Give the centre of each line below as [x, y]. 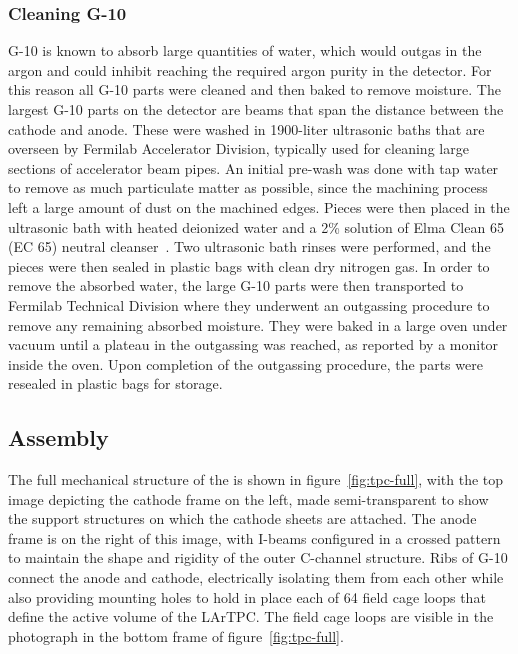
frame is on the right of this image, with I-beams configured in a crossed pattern [254, 537]
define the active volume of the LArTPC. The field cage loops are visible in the [251, 616]
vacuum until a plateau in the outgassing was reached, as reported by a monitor [253, 344]
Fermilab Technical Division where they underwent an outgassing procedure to [249, 304]
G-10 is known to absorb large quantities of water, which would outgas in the [245, 50]
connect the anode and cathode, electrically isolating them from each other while [256, 577]
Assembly [58, 437]
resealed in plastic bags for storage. [115, 383]
